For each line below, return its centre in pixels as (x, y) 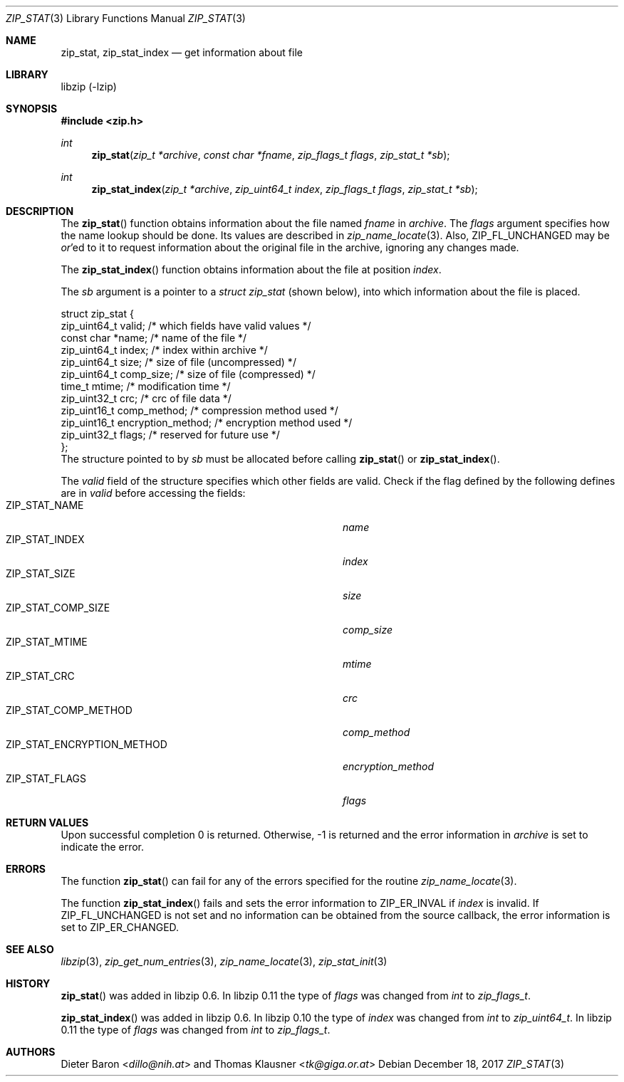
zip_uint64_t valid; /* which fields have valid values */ (186, 326)
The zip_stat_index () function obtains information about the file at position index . (251, 269)
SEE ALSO (30, 949)
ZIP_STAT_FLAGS (46, 778)
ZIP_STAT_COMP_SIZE (58, 608)
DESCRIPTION (40, 211)
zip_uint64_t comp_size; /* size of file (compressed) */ (188, 374)
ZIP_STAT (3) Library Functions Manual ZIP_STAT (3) (126, 18)
